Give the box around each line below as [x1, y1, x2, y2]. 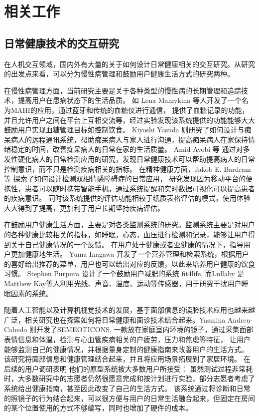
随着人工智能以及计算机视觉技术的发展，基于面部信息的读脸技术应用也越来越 [4, 305, 255, 315]
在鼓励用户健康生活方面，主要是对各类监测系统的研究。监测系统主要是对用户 [4, 219, 255, 230]
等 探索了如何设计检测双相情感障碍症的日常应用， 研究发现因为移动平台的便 [4, 173, 253, 184]
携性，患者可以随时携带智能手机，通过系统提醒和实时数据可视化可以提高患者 [4, 183, 255, 193]
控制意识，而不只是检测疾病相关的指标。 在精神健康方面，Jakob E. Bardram [4, 163, 251, 174]
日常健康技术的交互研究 [4, 35, 119, 50]
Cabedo [4, 324, 27, 335]
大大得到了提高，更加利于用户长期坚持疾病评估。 [4, 202, 164, 213]
